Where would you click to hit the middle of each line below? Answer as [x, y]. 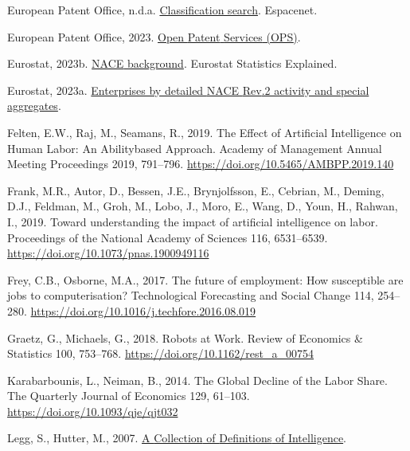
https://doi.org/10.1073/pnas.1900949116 [108, 253]
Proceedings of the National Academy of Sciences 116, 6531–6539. [168, 237]
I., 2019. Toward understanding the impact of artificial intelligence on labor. [193, 221]
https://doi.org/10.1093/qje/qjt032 [93, 411]
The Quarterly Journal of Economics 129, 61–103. [129, 396]
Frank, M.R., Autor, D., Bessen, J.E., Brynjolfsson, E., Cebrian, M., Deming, [196, 190]
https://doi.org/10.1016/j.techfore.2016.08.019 [143, 310]
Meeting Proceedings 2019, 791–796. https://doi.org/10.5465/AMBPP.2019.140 [201, 164]
